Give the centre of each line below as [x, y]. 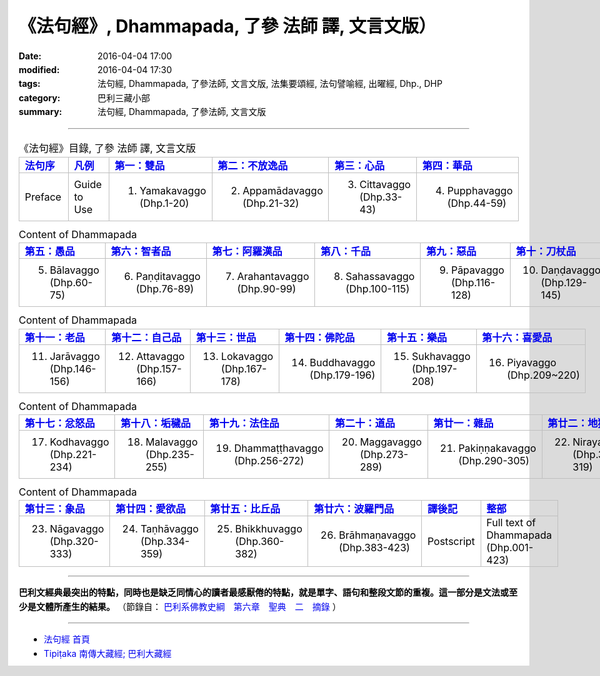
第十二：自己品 [146, 337]
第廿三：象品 [54, 509]
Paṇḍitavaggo [168, 277]
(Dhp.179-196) [342, 375]
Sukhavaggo [441, 356]
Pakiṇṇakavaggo [497, 448]
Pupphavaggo [480, 190]
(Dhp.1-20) [164, 203]
